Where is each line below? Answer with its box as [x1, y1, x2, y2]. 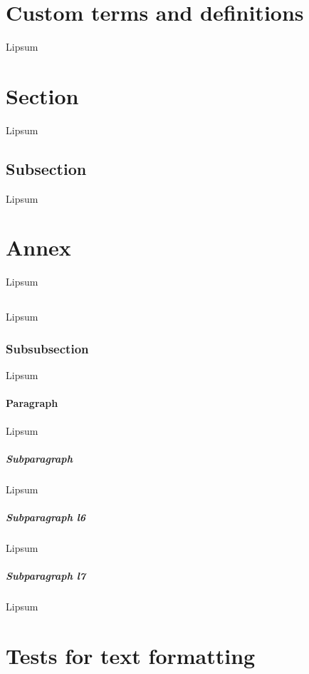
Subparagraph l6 [6, 509, 86, 524]
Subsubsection [6, 339, 89, 357]
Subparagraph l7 [6, 568, 86, 583]
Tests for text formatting [6, 640, 256, 670]
